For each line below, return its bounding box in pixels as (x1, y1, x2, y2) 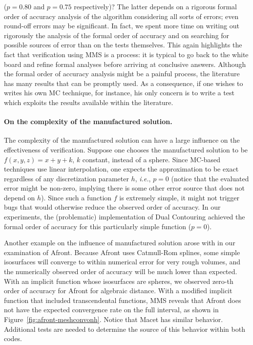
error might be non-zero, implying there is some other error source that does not (4, 183, 245, 193)
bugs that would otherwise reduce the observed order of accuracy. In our (4, 202, 221, 212)
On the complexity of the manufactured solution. (4, 116, 172, 127)
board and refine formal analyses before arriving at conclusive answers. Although (4, 59, 246, 69)
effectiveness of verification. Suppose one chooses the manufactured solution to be (4, 144, 248, 154)
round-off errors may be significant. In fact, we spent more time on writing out (4, 21, 239, 31)
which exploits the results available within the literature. (4, 97, 173, 107)
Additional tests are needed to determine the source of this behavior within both (4, 323, 245, 334)
